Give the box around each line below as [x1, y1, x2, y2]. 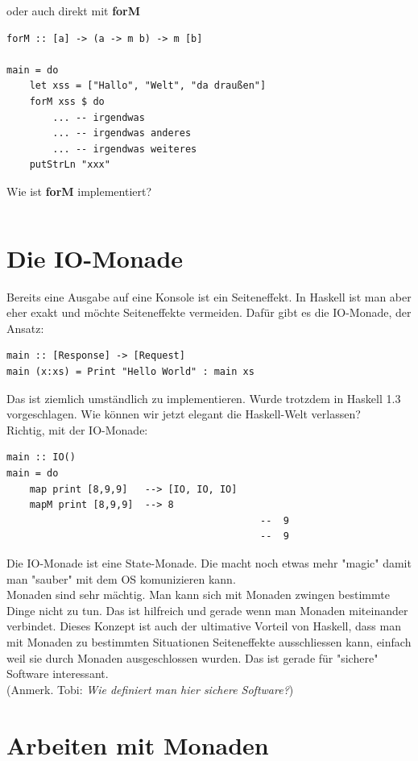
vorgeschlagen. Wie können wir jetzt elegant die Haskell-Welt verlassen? [6, 405, 361, 422]
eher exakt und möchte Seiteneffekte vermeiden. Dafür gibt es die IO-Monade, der [6, 304, 412, 321]
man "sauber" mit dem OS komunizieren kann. [6, 570, 236, 587]
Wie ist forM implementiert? [6, 182, 152, 199]
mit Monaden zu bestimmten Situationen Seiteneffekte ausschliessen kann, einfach [6, 633, 412, 650]
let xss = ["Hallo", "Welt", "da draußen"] [29, 80, 267, 92]
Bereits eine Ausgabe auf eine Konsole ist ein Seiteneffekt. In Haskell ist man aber [6, 288, 412, 305]
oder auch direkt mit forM [6, 2, 141, 19]
